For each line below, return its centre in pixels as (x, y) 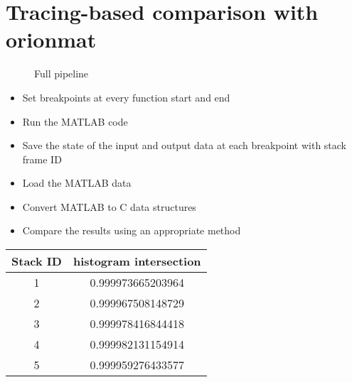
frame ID (42, 159)
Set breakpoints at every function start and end (126, 97)
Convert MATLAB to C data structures (109, 206)
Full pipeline (62, 73)
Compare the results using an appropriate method (132, 230)
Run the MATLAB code (75, 121)
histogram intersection (137, 261)
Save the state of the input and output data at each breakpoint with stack (185, 145)
